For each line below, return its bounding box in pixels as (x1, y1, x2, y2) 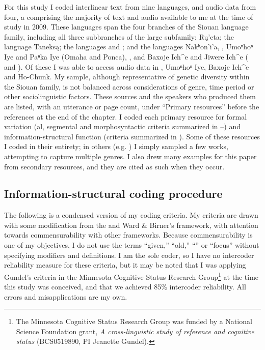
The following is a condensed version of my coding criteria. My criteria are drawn (4, 210, 258, 220)
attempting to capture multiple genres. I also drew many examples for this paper (4, 151, 257, 161)
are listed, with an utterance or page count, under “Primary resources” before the (4, 101, 259, 111)
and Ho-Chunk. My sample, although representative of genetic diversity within (4, 71, 250, 82)
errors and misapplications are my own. (4, 291, 127, 302)
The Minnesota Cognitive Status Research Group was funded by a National (16, 316, 252, 327)
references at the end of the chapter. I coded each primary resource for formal (4, 111, 247, 122)
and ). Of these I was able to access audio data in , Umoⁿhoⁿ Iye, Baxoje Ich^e (4, 61, 249, 72)
